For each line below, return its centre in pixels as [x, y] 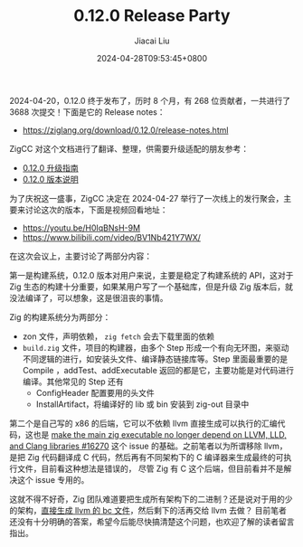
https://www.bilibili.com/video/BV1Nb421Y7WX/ [112, 237]
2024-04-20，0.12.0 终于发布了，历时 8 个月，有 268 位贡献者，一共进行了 [150, 100]
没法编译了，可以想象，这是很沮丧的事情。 [89, 297]
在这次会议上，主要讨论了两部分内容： [80, 256]
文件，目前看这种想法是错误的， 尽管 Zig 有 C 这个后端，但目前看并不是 [150, 468]
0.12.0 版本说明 [50, 179]
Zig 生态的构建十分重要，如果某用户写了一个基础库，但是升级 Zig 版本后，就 [151, 287]
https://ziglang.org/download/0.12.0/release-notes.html [125, 130]
